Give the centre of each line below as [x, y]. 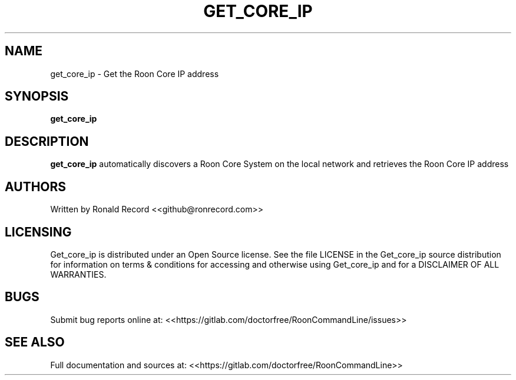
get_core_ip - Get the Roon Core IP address [135, 74]
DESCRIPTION [47, 141]
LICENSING [38, 232]
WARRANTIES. [78, 274]
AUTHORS [36, 186]
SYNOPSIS [37, 96]
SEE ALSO [35, 342]
